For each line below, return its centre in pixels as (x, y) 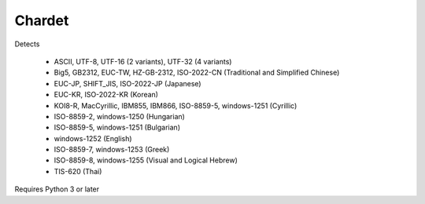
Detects (27, 44)
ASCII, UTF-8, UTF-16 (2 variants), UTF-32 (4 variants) (143, 61)
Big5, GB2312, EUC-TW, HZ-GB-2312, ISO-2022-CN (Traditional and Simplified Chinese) (197, 73)
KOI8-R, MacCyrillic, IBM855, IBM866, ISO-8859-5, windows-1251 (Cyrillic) (176, 105)
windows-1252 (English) (93, 138)
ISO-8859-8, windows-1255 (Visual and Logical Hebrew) (146, 160)
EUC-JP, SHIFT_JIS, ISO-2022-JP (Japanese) (128, 83)
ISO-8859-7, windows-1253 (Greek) (112, 150)
